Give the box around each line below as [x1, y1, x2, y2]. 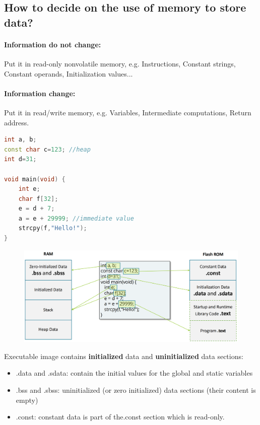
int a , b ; [4, 136, 37, 144]
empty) [16, 394, 38, 405]
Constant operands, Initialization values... [4, 68, 133, 79]
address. [4, 117, 29, 127]
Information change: [4, 88, 76, 98]
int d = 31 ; [4, 156, 37, 163]
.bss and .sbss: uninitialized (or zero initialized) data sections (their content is [16, 385, 256, 395]
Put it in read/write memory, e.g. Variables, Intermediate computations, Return [4, 107, 251, 117]
